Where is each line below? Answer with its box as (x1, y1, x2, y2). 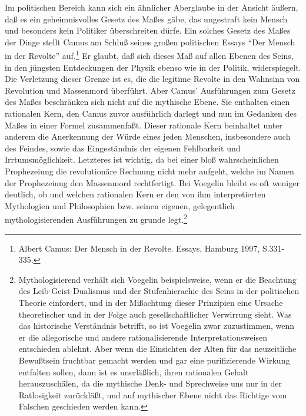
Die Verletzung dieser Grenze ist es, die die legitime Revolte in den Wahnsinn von (5, 72, 300, 85)
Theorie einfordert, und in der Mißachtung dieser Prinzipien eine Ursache (18, 296, 283, 308)
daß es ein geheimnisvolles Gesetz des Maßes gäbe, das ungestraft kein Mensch (5, 12, 288, 25)
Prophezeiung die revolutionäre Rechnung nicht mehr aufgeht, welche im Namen (5, 164, 294, 177)
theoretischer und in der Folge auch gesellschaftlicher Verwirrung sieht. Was (18, 308, 292, 320)
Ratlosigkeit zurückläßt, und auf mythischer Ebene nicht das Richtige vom (18, 388, 287, 401)
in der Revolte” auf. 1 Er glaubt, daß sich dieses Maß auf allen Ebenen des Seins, (5, 48, 294, 62)
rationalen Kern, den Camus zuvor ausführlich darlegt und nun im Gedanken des (5, 107, 297, 119)
